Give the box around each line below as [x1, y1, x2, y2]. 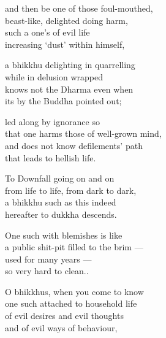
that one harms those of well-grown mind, [5, 127, 162, 140]
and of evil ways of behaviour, [5, 321, 118, 334]
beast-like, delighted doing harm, [5, 13, 128, 26]
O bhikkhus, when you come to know [5, 285, 144, 298]
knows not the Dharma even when [5, 82, 134, 95]
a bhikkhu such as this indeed [5, 196, 116, 209]
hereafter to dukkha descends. [5, 207, 117, 220]
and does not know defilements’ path [5, 139, 143, 152]
